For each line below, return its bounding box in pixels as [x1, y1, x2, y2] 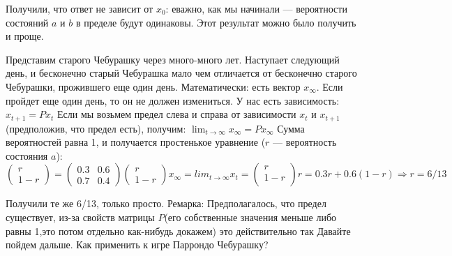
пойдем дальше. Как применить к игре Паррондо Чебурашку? [6, 237, 269, 252]
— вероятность [273, 135, 337, 149]
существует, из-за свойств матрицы [6, 209, 155, 224]
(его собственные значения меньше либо [164, 209, 337, 224]
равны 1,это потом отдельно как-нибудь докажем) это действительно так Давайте [6, 223, 351, 238]
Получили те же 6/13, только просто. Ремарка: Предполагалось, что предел [6, 196, 326, 211]
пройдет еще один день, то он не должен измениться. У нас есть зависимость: [6, 93, 340, 107]
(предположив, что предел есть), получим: [6, 121, 186, 135]
